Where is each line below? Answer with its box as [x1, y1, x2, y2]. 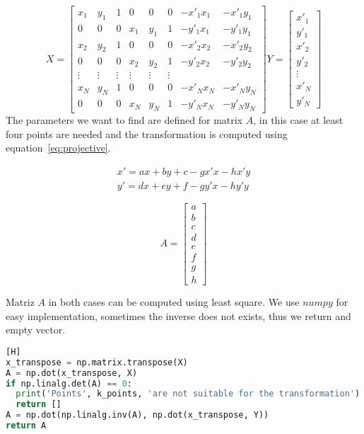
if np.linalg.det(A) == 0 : [6, 378, 133, 389]
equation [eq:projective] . [6, 140, 111, 155]
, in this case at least [253, 113, 344, 127]
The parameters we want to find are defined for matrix [6, 113, 243, 127]
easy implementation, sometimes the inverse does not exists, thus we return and [6, 308, 351, 323]
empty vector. [6, 322, 66, 337]
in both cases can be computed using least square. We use [48, 295, 300, 309]
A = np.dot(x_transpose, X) [6, 367, 138, 378]
